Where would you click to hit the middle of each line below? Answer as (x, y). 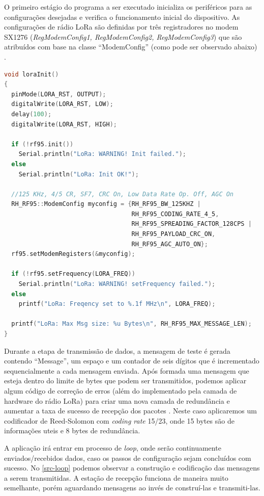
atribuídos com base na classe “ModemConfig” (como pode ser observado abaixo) (131, 47)
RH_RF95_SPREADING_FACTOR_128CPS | (192, 224)
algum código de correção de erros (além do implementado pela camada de (121, 390)
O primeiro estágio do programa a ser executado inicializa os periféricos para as (128, 7)
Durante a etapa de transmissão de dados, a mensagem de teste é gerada (117, 350)
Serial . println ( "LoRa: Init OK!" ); (79, 174)
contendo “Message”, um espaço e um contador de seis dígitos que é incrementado (132, 361)
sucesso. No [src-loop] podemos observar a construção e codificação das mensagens (132, 468)
